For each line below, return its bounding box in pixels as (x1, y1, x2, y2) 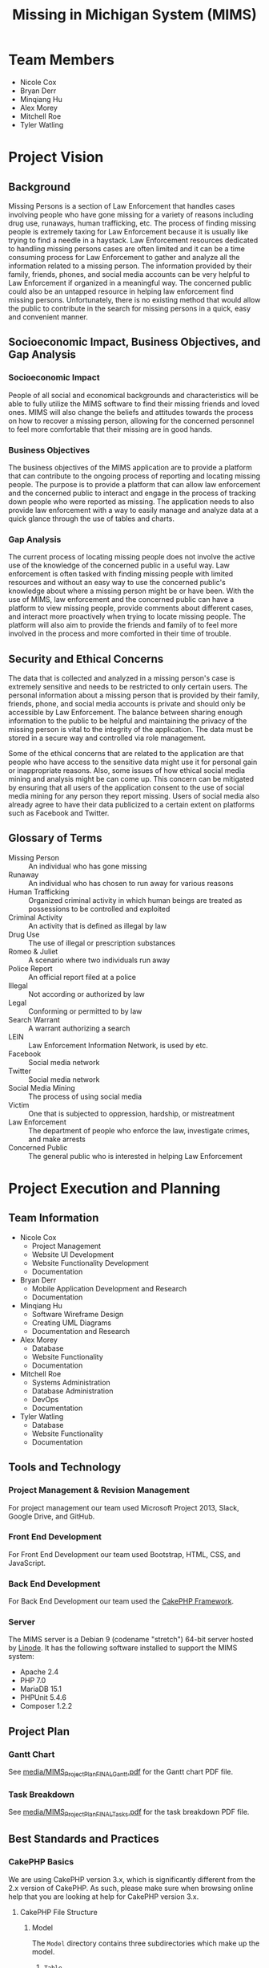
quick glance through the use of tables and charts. (8, 514, 175, 523)
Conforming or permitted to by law (28, 1006, 143, 1016)
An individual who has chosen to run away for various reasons (28, 878, 234, 888)
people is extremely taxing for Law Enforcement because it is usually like (8, 226, 249, 236)
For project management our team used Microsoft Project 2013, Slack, (8, 1502, 239, 1512)
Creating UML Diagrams (31, 1318, 112, 1328)
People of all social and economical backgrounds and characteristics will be (8, 390, 259, 400)
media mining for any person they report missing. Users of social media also (8, 791, 260, 801)
